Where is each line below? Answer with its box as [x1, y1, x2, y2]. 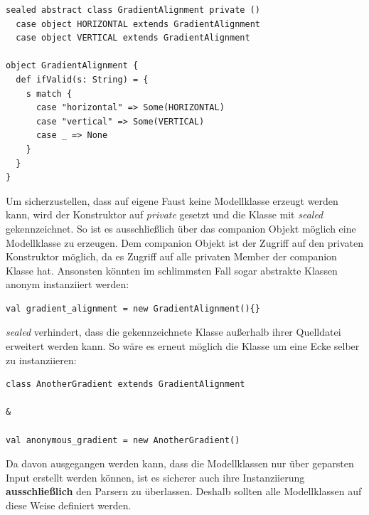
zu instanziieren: [6, 352, 77, 367]
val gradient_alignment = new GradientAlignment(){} [6, 303, 260, 314]
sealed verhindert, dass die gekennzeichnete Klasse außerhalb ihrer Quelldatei [6, 324, 341, 339]
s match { [26, 88, 73, 99]
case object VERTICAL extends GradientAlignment [16, 33, 250, 43]
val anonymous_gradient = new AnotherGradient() [6, 435, 240, 445]
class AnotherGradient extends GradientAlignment [6, 379, 245, 390]
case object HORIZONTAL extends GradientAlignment [16, 18, 260, 29]
